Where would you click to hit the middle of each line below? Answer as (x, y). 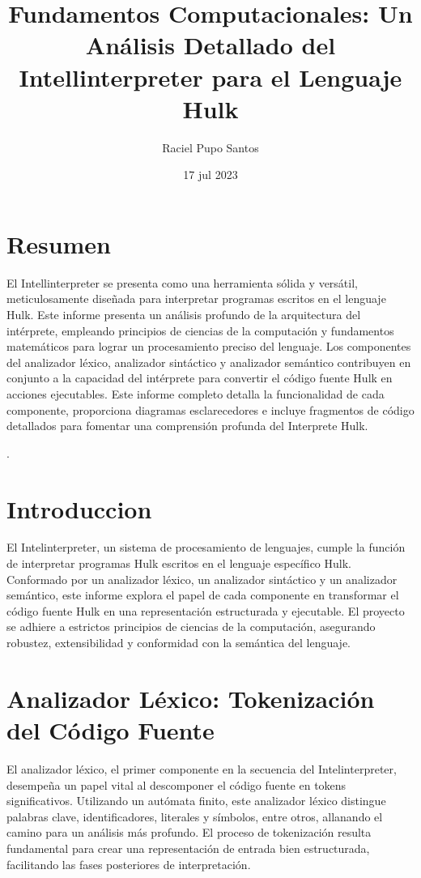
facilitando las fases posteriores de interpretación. (129, 864)
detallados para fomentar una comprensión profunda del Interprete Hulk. (187, 426)
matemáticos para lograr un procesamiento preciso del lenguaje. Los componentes (209, 346)
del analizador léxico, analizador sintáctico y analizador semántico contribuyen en (209, 362)
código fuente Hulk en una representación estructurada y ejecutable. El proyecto (206, 610)
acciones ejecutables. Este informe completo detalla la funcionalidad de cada (196, 393)
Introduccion (79, 508)
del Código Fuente (111, 730)
